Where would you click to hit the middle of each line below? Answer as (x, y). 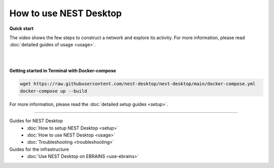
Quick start (22, 28)
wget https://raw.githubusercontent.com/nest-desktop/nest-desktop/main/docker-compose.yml (138, 84)
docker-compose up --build (54, 91)
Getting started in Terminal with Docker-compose (63, 71)
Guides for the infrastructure (39, 149)
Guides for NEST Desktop (36, 121)
